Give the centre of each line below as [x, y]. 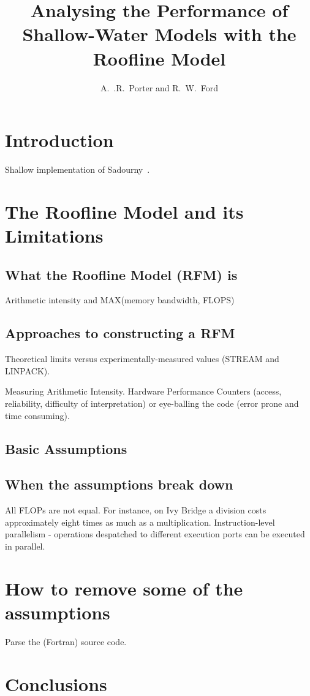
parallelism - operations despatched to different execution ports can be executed [155, 534]
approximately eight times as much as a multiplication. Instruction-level [140, 522]
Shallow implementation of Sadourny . [77, 169]
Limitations [54, 235]
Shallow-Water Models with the [159, 34]
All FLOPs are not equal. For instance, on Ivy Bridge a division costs [136, 510]
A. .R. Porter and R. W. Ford [159, 87]
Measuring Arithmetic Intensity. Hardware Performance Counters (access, [143, 391]
